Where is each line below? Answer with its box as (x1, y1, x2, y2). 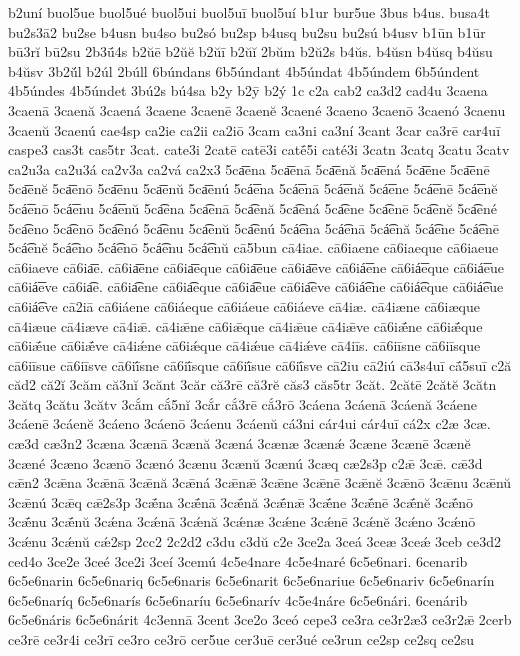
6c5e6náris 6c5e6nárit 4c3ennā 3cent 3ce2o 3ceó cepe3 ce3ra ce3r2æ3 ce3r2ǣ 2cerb (8, 609, 512, 630)
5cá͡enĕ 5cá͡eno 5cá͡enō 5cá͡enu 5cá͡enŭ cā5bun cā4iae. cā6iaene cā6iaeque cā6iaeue (8, 237, 499, 258)
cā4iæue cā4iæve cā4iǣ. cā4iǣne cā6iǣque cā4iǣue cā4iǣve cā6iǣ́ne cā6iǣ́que (8, 315, 483, 336)
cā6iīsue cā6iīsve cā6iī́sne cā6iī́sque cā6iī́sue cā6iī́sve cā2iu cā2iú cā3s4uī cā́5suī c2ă (8, 354, 512, 375)
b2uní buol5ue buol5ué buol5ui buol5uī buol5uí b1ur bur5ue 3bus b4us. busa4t (8, 2, 490, 22)
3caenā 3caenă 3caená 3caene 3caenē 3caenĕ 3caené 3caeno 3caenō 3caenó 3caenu (8, 99, 506, 120)
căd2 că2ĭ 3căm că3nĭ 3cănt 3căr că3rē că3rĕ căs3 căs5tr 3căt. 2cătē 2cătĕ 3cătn (8, 374, 497, 395)
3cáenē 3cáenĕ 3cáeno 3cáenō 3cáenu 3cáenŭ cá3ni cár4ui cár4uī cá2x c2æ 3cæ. (8, 413, 491, 434)
